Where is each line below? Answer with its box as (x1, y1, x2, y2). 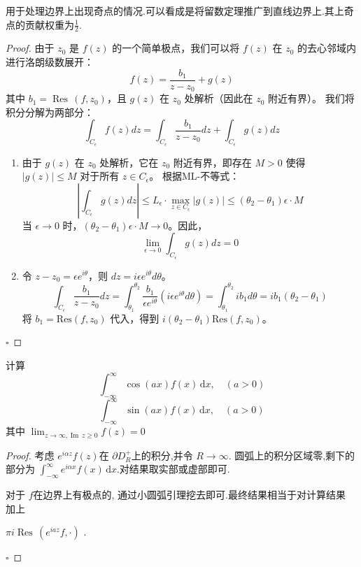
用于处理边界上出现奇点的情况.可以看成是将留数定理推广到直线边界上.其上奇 (6, 3, 354, 17)
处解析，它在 (99, 155, 159, 169)
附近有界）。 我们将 (268, 91, 355, 106)
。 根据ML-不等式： (149, 168, 240, 183)
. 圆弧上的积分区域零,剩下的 (228, 447, 355, 462)
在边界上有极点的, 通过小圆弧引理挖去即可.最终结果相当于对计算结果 (33, 487, 346, 502)
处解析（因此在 (184, 91, 253, 106)
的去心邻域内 (297, 41, 356, 55)
